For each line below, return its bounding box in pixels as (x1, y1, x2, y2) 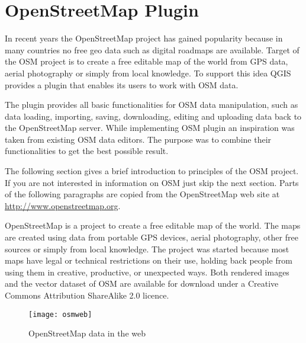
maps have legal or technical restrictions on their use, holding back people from (5, 254, 292, 267)
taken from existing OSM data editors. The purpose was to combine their (5, 133, 272, 145)
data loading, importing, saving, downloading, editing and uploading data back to (5, 110, 302, 122)
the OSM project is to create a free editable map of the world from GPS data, (5, 55, 288, 68)
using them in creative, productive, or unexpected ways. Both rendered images (5, 265, 289, 278)
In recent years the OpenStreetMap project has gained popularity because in (5, 32, 283, 44)
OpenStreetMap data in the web (28, 327, 146, 339)
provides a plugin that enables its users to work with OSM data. (5, 78, 239, 91)
